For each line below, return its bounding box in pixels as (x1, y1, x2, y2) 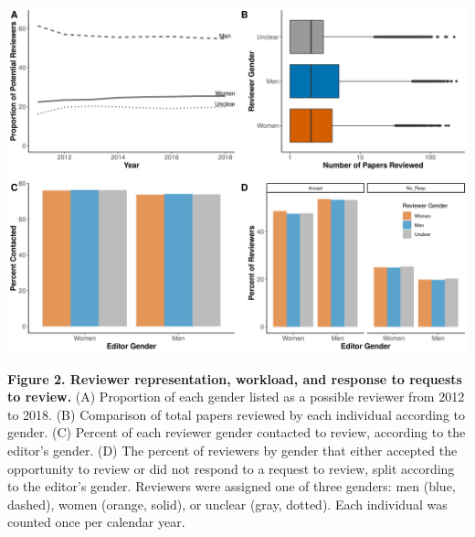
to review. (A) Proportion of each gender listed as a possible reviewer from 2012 (7, 387, 465, 406)
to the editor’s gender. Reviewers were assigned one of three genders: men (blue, (7, 477, 456, 496)
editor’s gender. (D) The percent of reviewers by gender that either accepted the (7, 440, 458, 459)
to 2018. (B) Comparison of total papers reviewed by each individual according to (7, 404, 466, 424)
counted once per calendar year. (7, 512, 185, 532)
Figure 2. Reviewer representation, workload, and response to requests (7, 369, 462, 388)
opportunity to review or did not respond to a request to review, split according (7, 458, 455, 478)
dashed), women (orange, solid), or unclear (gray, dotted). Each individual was (7, 494, 448, 513)
